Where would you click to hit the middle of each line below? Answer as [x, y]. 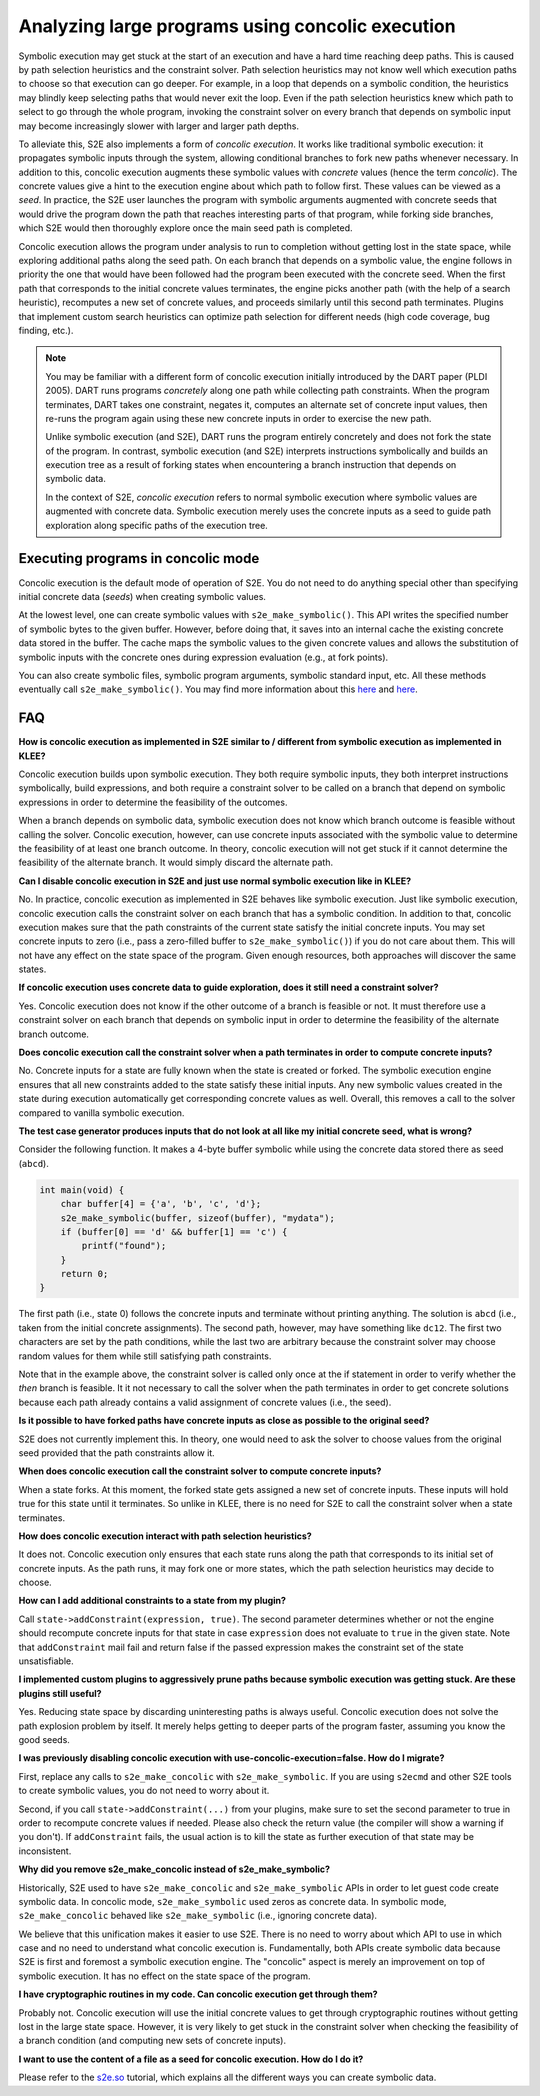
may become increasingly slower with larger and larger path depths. [159, 126]
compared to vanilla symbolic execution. [101, 1112]
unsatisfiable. [46, 1661]
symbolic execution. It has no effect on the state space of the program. [164, 1976]
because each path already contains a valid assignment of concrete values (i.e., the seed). [205, 1402]
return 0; [84, 1274]
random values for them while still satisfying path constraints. [145, 1356]
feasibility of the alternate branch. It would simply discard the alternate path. [176, 862]
